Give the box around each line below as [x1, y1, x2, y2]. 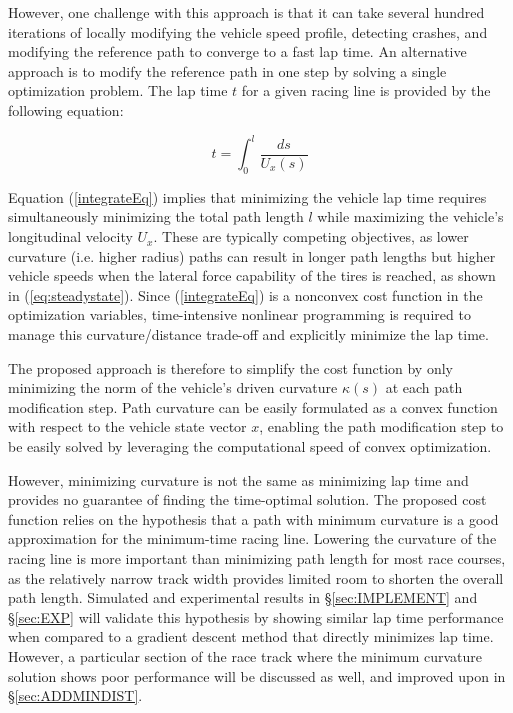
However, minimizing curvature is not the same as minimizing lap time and [8, 469, 469, 490]
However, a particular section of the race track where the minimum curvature [8, 645, 483, 666]
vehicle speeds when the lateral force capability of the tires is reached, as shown [8, 265, 496, 286]
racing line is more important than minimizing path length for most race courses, [8, 547, 506, 568]
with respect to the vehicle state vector [8, 416, 247, 437]
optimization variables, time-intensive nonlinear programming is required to [8, 304, 471, 325]
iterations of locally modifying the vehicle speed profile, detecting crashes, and [8, 21, 488, 42]
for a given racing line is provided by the [241, 80, 491, 101]
